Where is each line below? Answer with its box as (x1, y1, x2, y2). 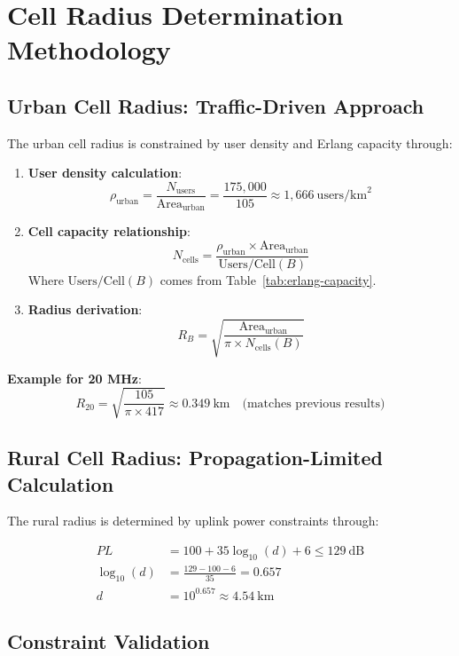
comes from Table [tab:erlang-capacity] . (159, 270, 377, 288)
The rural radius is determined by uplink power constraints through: (7, 511, 379, 530)
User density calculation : (27, 163, 183, 182)
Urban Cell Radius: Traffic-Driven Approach (7, 91, 424, 119)
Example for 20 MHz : (7, 368, 142, 387)
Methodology (7, 31, 171, 67)
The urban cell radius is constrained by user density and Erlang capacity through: (7, 133, 453, 152)
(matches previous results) (242, 397, 385, 410)
